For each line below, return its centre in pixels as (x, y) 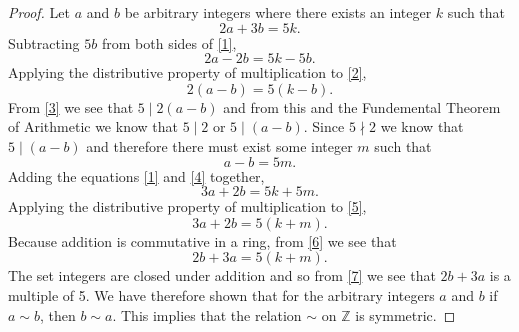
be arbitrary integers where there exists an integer (278, 12)
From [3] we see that (71, 106)
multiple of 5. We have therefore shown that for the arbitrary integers (221, 294)
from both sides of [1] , (169, 42)
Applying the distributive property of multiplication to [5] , (187, 206)
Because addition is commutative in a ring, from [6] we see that (202, 240)
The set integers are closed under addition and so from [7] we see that (222, 275)
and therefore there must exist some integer (219, 145)
